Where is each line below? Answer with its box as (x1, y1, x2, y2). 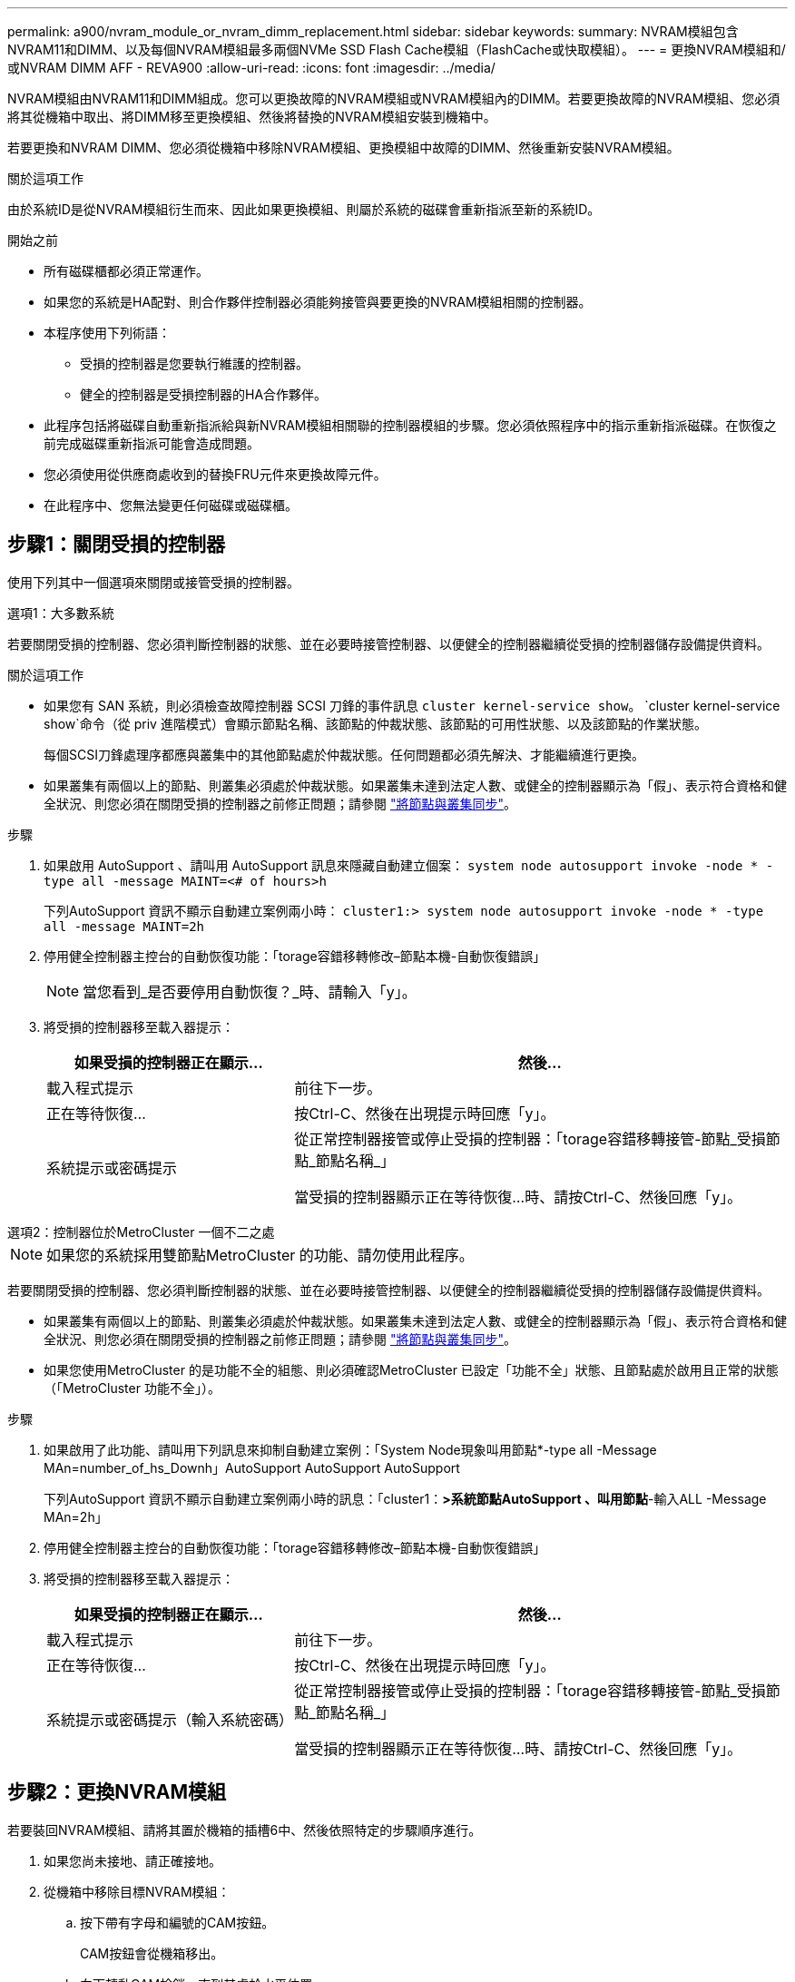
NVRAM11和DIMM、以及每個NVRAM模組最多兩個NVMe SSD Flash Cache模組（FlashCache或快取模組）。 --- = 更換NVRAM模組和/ (7, 42, 786, 57)
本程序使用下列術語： (44, 325, 171, 340)
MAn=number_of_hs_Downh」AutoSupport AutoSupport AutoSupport (44, 1459, 460, 1476)
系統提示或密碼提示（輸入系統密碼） (46, 1710, 294, 1729)
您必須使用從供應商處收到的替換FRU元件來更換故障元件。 (44, 466, 387, 482)
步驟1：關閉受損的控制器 (7, 533, 226, 556)
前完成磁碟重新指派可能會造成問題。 (44, 436, 260, 451)
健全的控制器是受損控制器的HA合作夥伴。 (80, 387, 328, 402)
